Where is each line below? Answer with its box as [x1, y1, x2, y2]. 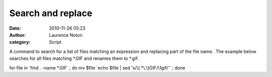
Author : [9, 32, 26, 38]
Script [49, 39, 61, 45]
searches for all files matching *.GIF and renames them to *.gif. [9, 55, 139, 61]
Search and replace [9, 8, 93, 19]
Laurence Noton [49, 32, 83, 38]
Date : [9, 25, 21, 31]
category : [9, 39, 31, 45]
